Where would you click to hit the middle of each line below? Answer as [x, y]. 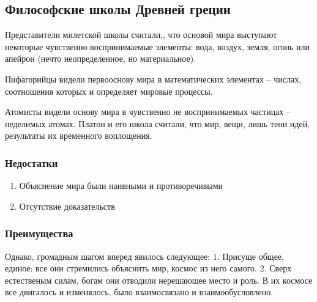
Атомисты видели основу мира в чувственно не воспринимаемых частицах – [148, 112]
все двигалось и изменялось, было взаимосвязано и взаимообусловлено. [139, 292]
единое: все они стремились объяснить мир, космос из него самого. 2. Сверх [148, 268]
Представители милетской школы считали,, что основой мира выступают [141, 35]
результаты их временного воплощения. [79, 135]
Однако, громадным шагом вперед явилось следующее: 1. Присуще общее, [144, 256]
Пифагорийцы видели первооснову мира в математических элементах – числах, [153, 79]
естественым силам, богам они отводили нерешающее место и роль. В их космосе [159, 280]
